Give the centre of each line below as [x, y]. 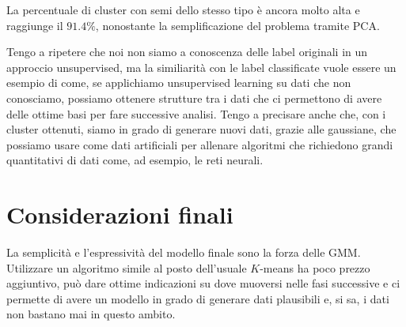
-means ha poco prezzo [315, 267]
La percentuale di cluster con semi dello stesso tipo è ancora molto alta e [183, 9]
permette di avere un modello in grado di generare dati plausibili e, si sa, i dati [198, 298]
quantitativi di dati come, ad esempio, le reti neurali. [135, 160]
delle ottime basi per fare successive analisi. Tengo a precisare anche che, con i [196, 113]
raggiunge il [35, 25]
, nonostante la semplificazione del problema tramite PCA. [237, 25]
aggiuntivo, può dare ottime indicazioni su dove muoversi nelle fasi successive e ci [203, 283]
